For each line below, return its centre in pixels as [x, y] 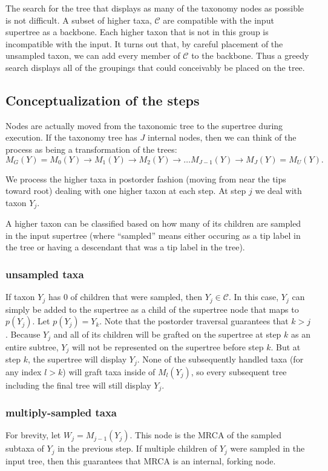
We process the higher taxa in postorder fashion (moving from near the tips [146, 179]
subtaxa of [25, 448]
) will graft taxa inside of [109, 371]
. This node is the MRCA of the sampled [205, 435]
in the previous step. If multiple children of [137, 448]
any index [24, 371]
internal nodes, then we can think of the [222, 137]
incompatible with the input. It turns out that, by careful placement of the [144, 43]
